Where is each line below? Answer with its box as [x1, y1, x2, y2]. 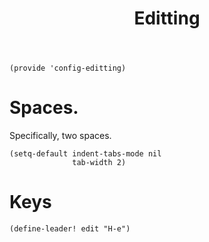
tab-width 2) [72, 158, 127, 168]
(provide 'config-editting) [9, 63, 127, 74]
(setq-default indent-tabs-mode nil [9, 149, 162, 159]
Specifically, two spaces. [9, 130, 112, 142]
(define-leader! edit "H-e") [9, 224, 131, 234]
